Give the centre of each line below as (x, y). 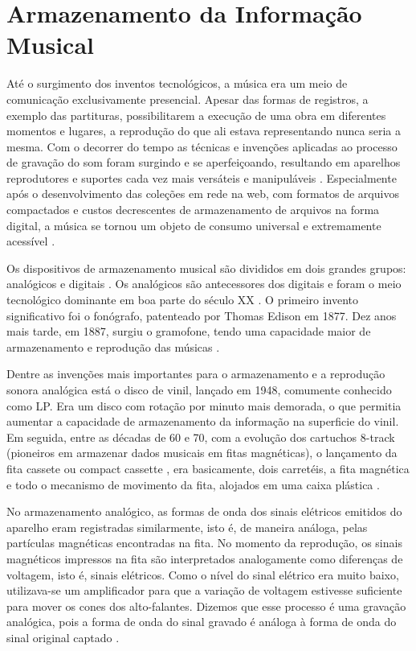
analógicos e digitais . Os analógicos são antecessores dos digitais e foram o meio (204, 284)
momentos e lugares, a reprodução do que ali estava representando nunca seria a (204, 131)
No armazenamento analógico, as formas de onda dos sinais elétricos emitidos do (204, 511)
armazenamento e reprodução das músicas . (113, 346)
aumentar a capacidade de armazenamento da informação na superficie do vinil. (203, 421)
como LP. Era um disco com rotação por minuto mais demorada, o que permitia (204, 405)
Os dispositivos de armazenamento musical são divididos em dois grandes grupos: (206, 268)
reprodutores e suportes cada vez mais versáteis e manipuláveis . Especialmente (202, 177)
